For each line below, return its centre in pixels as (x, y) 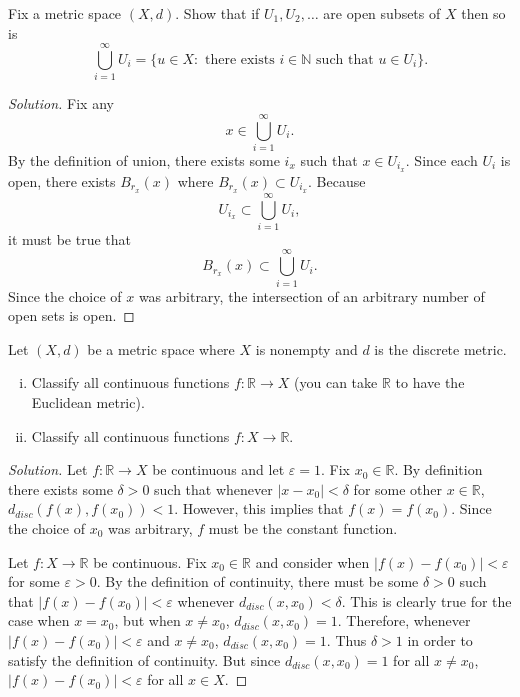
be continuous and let (218, 469)
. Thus (346, 639)
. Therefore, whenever (404, 620)
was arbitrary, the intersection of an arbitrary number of (311, 295)
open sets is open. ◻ (71, 315)
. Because (337, 180)
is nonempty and (306, 348)
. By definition (438, 469)
